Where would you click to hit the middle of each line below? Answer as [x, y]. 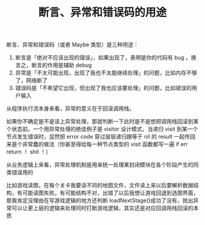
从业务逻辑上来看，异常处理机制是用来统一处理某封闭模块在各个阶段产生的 [100, 165]
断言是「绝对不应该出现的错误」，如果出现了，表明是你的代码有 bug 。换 [106, 58]
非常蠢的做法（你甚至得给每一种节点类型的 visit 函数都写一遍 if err [105, 144]
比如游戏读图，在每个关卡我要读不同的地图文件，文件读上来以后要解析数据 [100, 185]
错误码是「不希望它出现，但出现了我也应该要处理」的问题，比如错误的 [103, 88]
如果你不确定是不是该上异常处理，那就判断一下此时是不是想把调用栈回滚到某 [103, 122]
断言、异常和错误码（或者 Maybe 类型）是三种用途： [73, 45]
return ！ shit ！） [29, 152]
